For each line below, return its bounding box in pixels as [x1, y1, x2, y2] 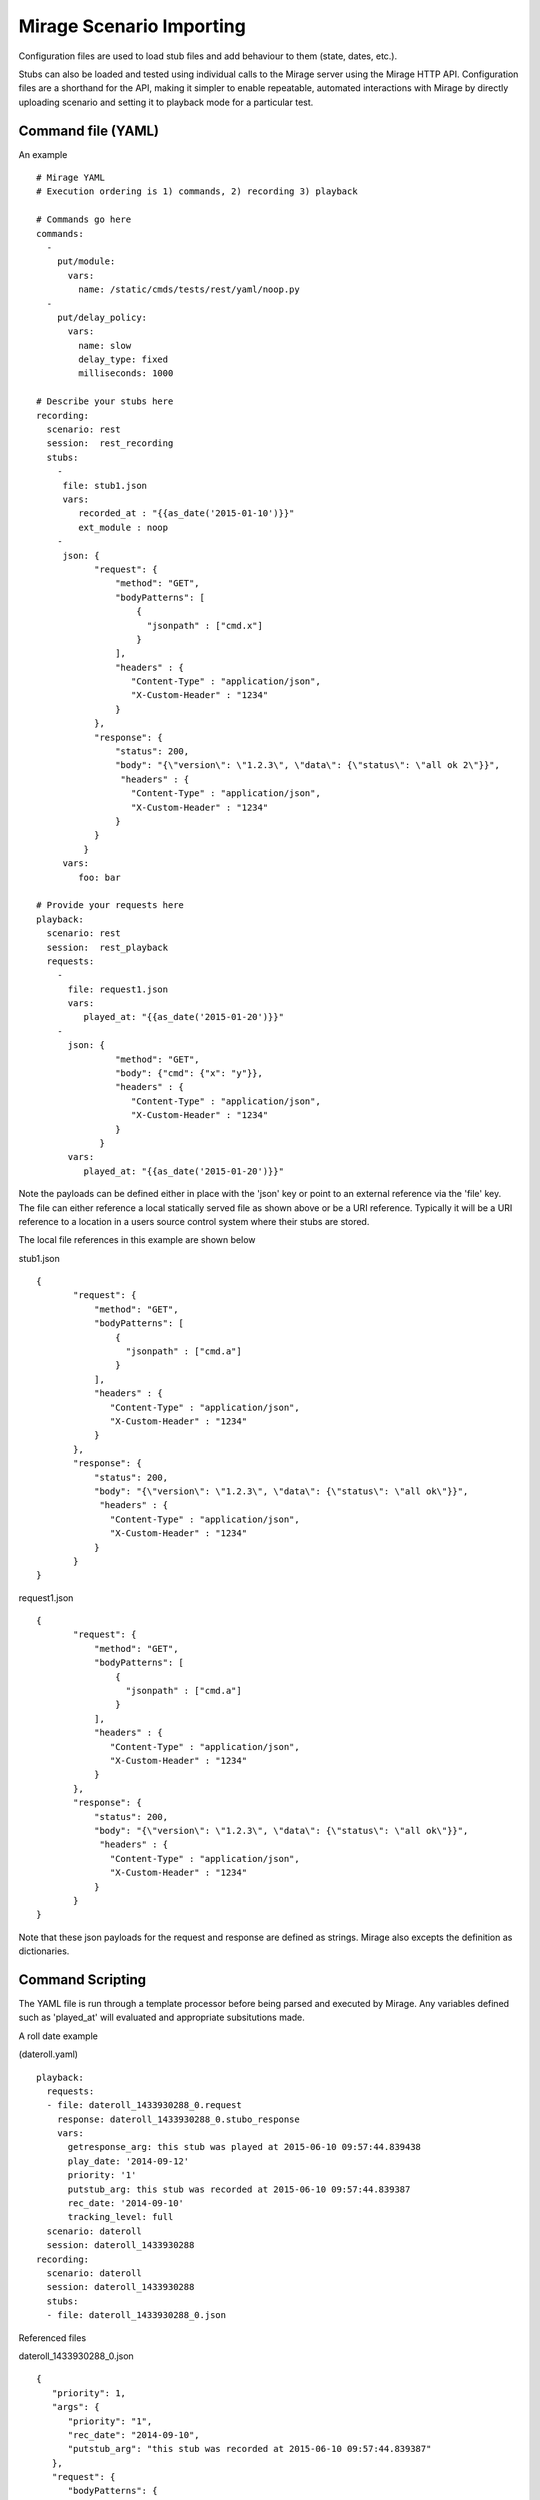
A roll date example [18, 2030, 99, 2042]
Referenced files [18, 2331, 87, 2344]
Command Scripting [18, 1971, 147, 1988]
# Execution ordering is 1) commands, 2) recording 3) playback [36, 186, 359, 197]
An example [18, 148, 68, 160]
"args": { [51, 2401, 100, 2413]
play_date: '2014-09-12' [67, 2155, 190, 2167]
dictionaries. [18, 1945, 70, 1957]
